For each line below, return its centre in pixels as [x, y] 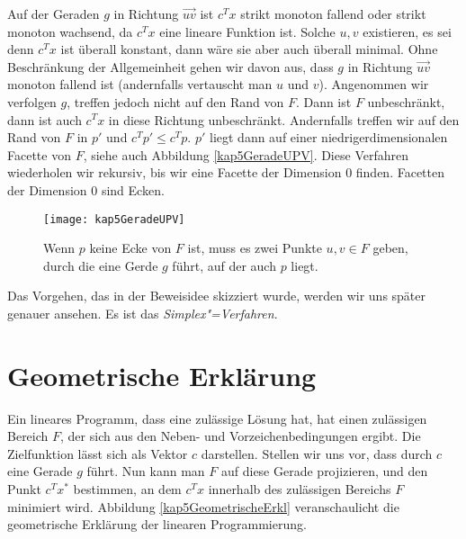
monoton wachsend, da [70, 31]
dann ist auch [45, 119]
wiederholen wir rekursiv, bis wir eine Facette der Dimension [175, 172]
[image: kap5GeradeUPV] [114, 219]
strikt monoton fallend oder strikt [333, 13]
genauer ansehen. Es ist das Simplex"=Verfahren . [143, 313]
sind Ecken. [133, 189]
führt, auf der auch [224, 265]
